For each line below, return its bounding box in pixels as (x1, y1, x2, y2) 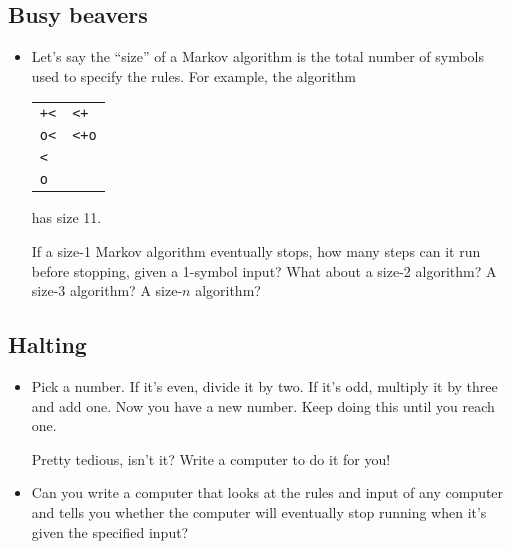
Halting (8, 329, 87, 360)
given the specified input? (31, 521, 189, 542)
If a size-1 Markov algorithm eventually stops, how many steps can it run (31, 240, 481, 261)
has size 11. (31, 207, 102, 228)
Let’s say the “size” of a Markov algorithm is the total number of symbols (31, 46, 485, 67)
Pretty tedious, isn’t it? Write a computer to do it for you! (31, 448, 391, 469)
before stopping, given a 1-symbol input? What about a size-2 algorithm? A (31, 260, 497, 281)
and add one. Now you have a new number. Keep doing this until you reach (31, 395, 495, 416)
